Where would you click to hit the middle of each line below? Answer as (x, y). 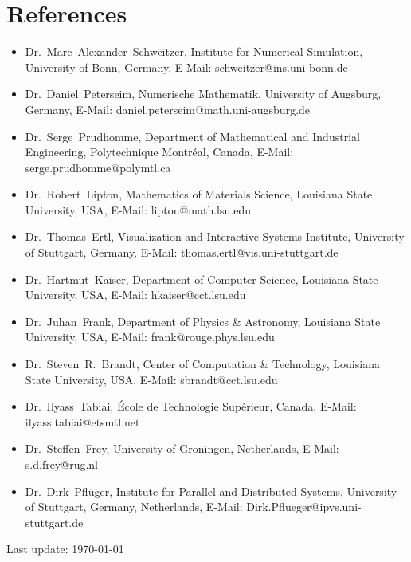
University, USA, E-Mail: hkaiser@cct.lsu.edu (135, 295)
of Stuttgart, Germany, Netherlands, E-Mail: (134, 507)
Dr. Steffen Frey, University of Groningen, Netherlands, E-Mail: (182, 448)
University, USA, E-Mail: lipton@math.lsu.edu (138, 209)
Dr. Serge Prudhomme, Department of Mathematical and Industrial (192, 136)
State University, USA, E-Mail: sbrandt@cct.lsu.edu (151, 379)
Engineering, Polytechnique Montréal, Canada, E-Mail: (159, 152)
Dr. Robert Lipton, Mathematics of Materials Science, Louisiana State (199, 194)
